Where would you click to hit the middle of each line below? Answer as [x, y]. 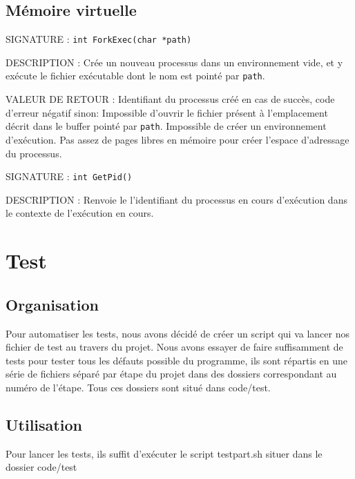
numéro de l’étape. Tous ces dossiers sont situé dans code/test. [138, 387]
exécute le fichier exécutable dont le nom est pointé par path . [135, 76]
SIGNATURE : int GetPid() [69, 176]
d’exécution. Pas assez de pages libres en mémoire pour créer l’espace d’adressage [177, 139]
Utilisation [44, 424]
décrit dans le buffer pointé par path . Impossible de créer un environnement [166, 126]
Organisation [52, 304]
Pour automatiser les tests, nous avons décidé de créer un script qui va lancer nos [177, 333]
